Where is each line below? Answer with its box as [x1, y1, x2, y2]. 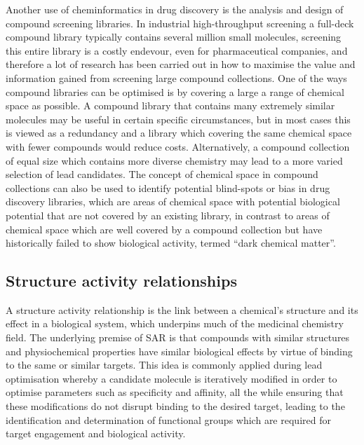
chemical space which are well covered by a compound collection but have [6, 221, 323, 236]
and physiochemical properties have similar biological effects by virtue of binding [6, 343, 353, 358]
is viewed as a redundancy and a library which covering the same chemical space [6, 125, 352, 140]
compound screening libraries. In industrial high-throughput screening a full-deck [6, 15, 354, 30]
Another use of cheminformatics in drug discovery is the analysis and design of [6, 2, 344, 16]
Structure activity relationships [6, 270, 237, 292]
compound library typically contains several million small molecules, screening [6, 29, 342, 44]
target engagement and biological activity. [6, 426, 186, 441]
